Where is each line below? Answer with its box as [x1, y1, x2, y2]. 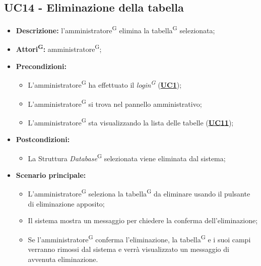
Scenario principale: [16, 169, 86, 180]
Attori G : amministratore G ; [16, 42, 102, 54]
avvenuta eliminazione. [28, 253, 98, 264]
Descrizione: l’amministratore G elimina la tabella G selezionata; [16, 24, 215, 35]
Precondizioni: [16, 60, 67, 71]
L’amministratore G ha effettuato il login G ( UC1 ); [28, 78, 182, 90]
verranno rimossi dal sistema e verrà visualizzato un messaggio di [28, 244, 229, 254]
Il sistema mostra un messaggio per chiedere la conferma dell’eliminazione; [28, 215, 258, 226]
